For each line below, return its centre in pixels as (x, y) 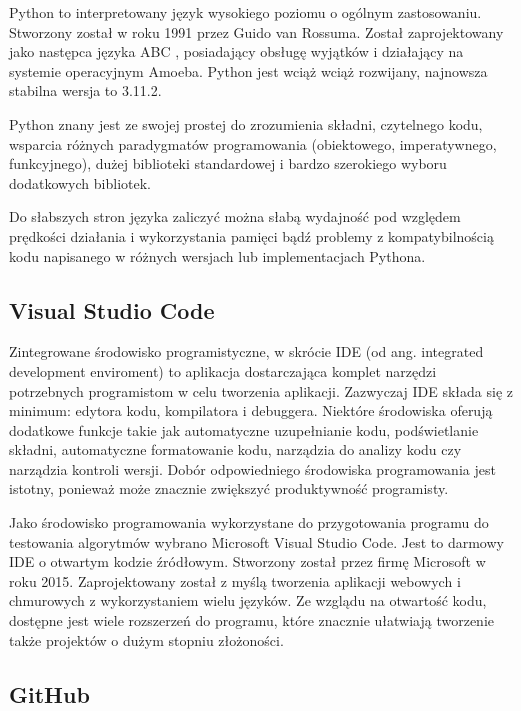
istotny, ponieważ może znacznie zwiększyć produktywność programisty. (229, 488)
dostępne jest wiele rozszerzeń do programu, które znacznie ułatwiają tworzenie (251, 620)
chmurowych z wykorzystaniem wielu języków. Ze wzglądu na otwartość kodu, (248, 600)
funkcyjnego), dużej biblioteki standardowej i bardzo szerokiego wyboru (228, 163)
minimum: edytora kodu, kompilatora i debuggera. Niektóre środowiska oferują (251, 410)
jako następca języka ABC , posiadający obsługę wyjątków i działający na (236, 51)
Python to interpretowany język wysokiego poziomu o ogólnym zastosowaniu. (245, 12)
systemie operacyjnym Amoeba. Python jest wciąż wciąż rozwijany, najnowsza (248, 70)
